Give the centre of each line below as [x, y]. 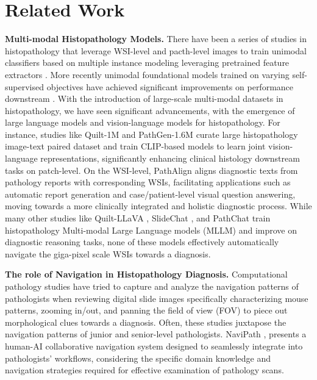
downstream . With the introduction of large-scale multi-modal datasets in [144, 99]
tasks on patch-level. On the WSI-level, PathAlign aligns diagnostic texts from [151, 170]
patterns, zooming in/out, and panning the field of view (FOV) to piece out [146, 310]
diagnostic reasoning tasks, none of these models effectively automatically [142, 242]
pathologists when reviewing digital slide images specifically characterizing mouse [157, 298]
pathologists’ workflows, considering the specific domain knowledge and [138, 358]
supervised [24, 86]
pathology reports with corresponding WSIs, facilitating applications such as [148, 182]
